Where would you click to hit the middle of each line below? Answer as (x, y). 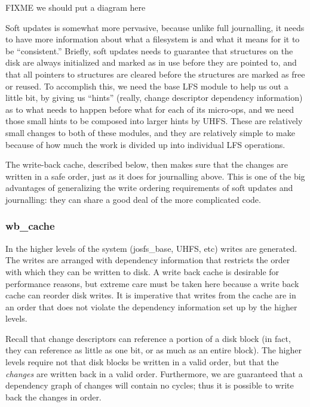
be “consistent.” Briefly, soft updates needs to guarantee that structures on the (149, 50)
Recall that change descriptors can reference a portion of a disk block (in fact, (148, 338)
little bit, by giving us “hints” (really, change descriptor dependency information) (154, 98)
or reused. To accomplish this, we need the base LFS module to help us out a (147, 86)
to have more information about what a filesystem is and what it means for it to (153, 39)
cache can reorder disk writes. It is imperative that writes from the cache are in (151, 295)
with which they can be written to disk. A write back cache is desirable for (142, 271)
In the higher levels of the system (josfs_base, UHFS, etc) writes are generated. (151, 248)
